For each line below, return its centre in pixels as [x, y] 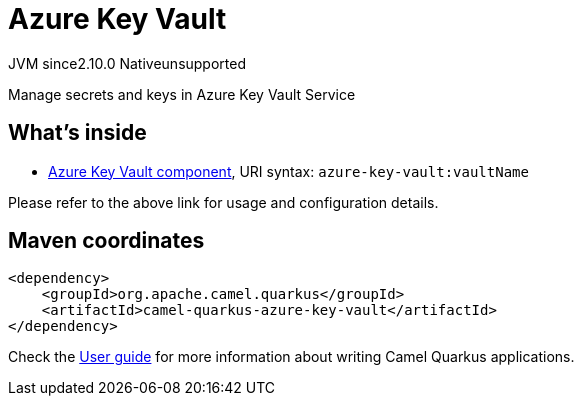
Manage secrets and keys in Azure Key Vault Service [182, 94]
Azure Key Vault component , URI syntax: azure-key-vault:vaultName [288, 171]
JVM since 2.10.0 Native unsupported [127, 63]
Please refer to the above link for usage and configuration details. [223, 202]
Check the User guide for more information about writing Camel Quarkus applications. [291, 357]
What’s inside [77, 133]
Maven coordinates [106, 241]
